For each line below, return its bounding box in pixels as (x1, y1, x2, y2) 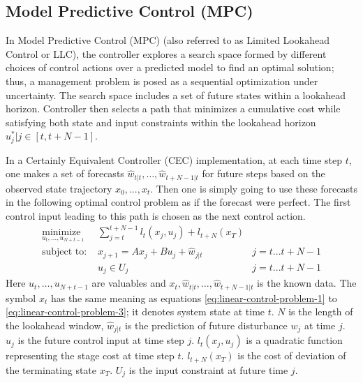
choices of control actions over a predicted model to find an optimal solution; (6, 60, 334, 75)
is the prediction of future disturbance (124, 317, 288, 332)
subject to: (41, 247, 87, 257)
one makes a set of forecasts (6, 166, 124, 181)
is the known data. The (257, 276, 357, 290)
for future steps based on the (202, 166, 325, 181)
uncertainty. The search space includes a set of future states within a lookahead (6, 87, 346, 102)
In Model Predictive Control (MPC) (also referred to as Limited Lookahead (6, 33, 329, 47)
